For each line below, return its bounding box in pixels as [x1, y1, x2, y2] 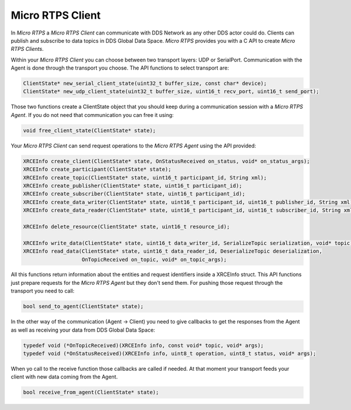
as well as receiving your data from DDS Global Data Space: [11, 326, 155, 333]
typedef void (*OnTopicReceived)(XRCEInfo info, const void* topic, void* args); [23, 342, 264, 349]
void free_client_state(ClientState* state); [23, 127, 156, 134]
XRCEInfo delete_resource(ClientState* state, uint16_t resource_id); [23, 223, 230, 230]
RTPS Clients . [11, 46, 44, 53]
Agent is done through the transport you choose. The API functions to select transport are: [11, 64, 229, 71]
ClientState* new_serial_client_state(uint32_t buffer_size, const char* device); [23, 80, 267, 87]
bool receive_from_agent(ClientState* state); [23, 389, 159, 396]
